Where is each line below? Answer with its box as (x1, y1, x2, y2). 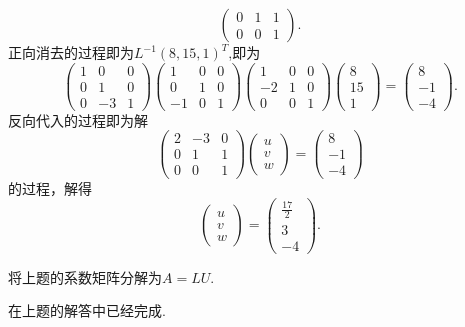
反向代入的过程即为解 (8, 109, 148, 130)
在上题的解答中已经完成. (8, 300, 166, 321)
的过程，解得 (8, 177, 92, 198)
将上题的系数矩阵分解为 (8, 266, 162, 287)
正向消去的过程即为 (8, 42, 134, 62)
